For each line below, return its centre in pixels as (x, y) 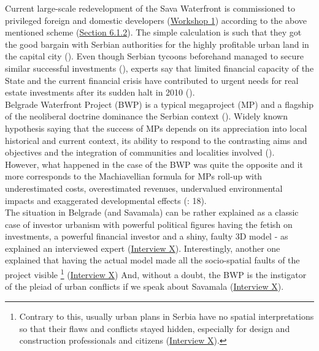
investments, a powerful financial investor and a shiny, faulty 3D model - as (147, 236)
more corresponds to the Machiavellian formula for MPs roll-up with (134, 176)
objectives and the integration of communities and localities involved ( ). (140, 152)
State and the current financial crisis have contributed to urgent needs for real (152, 80)
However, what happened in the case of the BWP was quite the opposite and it (154, 164)
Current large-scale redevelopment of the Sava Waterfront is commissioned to (150, 8)
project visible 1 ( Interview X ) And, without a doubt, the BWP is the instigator (156, 274)
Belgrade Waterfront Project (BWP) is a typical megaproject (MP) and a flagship (159, 104)
